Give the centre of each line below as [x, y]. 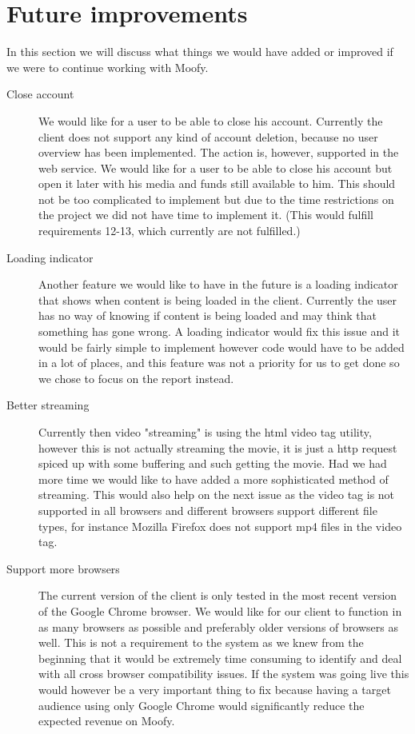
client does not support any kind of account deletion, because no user [208, 136]
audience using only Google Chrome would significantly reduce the [202, 705]
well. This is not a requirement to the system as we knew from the [201, 642]
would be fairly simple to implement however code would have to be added [221, 347]
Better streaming [48, 405]
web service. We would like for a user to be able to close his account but [215, 168]
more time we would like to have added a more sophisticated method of [213, 479]
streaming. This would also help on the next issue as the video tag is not [217, 495]
